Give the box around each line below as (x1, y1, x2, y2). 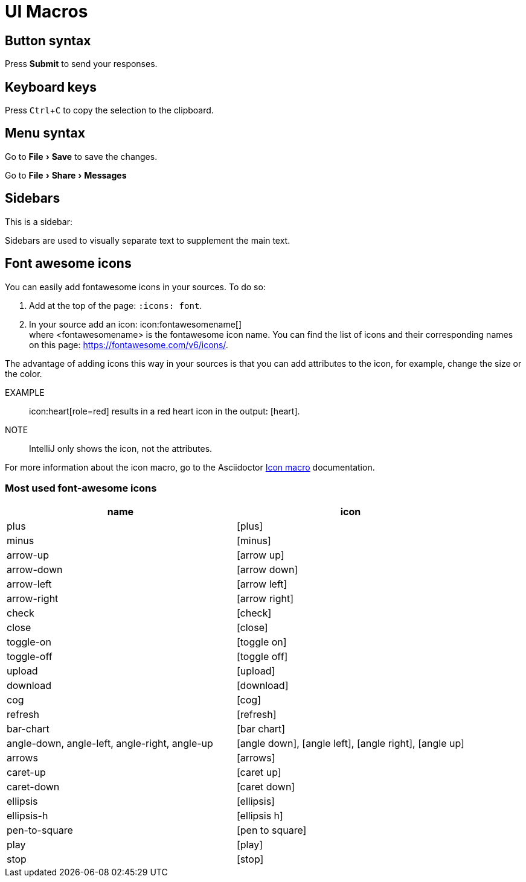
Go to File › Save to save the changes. (5, 151, 158, 162)
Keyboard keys (5, 79, 97, 95)
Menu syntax (5, 125, 85, 141)
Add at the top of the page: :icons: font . (29, 300, 202, 311)
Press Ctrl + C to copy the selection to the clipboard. (5, 105, 214, 116)
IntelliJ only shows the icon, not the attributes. (29, 443, 213, 454)
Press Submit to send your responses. (5, 59, 158, 69)
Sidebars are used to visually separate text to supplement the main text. (5, 235, 290, 246)
